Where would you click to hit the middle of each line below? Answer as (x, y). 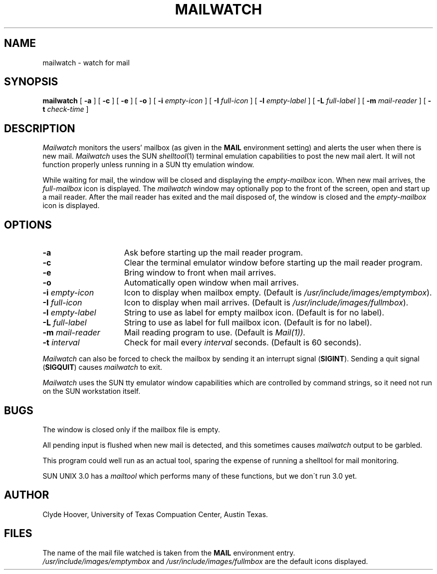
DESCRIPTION (40, 128)
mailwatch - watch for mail (86, 62)
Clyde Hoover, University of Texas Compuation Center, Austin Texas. (155, 514)
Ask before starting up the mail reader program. (214, 253)
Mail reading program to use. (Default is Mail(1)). (215, 333)
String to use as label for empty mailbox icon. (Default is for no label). (254, 313)
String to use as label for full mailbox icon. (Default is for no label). (248, 323)
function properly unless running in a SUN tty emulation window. (148, 165)
